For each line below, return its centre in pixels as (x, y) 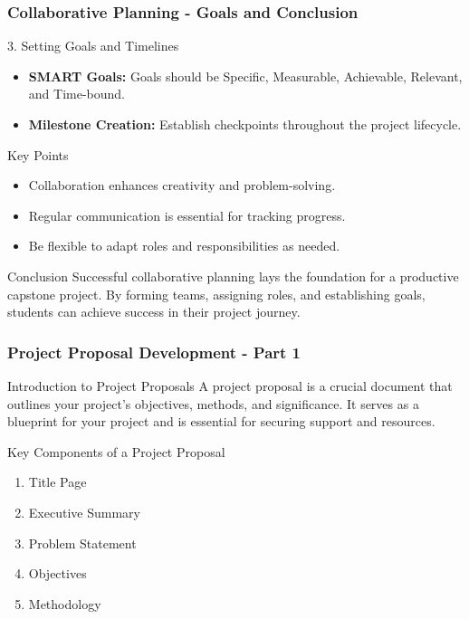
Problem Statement (82, 543)
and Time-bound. (77, 94)
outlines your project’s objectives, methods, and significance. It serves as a (213, 403)
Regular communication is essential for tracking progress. (187, 215)
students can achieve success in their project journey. (154, 312)
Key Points (38, 154)
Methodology (65, 603)
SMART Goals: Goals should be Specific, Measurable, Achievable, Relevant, (245, 76)
